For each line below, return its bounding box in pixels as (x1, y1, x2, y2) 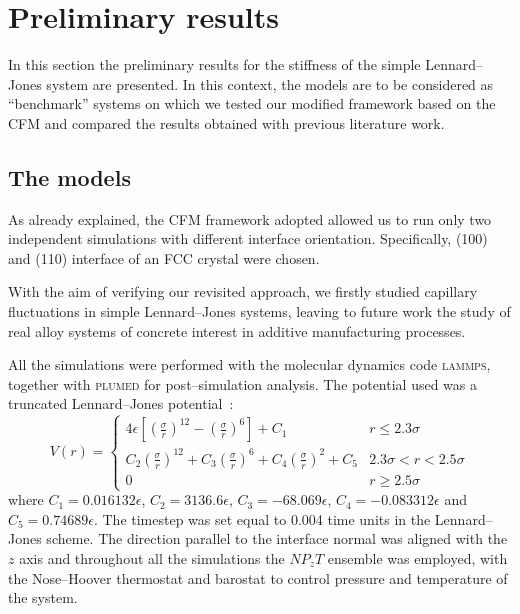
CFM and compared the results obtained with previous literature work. (8, 112, 445, 133)
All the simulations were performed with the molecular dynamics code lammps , (8, 354, 491, 375)
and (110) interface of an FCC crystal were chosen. (8, 247, 320, 268)
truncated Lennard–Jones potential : (8, 393, 234, 414)
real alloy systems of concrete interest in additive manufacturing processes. (8, 320, 466, 341)
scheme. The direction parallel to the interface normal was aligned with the (46, 528, 508, 549)
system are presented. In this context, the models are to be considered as (46, 73, 494, 94)
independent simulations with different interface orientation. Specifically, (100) (8, 228, 488, 249)
